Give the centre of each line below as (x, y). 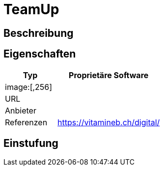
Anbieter (21, 110)
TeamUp (31, 9)
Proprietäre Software (109, 75)
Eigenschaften (40, 54)
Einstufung (31, 143)
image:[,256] (29, 87)
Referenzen (26, 122)
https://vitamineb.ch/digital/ (109, 122)
